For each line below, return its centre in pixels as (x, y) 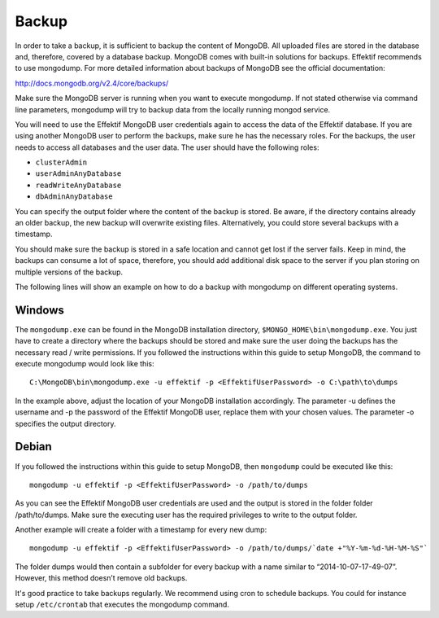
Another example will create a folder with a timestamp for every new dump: (141, 530)
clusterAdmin (61, 162)
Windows (39, 310)
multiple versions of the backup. (69, 272)
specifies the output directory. (65, 423)
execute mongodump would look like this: (85, 364)
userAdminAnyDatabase (78, 174)
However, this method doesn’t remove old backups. (101, 578)
